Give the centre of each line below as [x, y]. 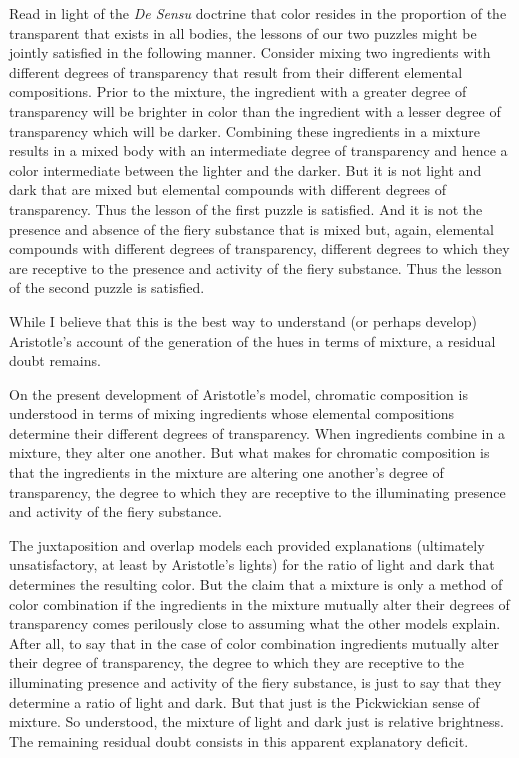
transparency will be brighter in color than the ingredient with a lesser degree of [255, 110]
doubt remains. [55, 360]
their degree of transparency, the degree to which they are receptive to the [236, 662]
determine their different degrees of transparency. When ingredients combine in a [257, 432]
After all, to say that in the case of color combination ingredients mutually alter [254, 642]
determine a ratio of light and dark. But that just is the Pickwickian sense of [244, 701]
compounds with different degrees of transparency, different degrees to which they [259, 248]
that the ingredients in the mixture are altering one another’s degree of [226, 472]
